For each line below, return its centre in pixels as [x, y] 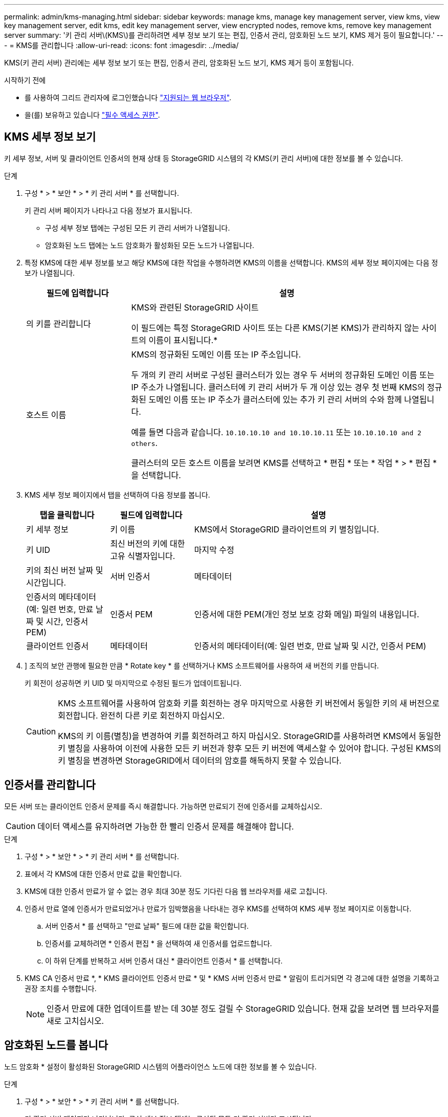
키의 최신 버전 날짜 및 [65, 570]
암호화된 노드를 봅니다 [56, 1045]
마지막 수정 [214, 550]
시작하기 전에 [25, 80]
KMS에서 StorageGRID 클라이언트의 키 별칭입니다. [287, 529]
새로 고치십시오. [75, 1021]
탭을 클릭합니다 [67, 515]
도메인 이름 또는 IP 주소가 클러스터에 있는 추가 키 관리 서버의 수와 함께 [275, 399]
